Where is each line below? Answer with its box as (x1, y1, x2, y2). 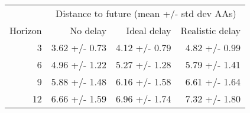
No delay (70, 24, 107, 37)
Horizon (9, 24, 42, 37)
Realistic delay (180, 24, 241, 37)
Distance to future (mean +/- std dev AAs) (55, 6, 236, 20)
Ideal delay (126, 24, 171, 37)
